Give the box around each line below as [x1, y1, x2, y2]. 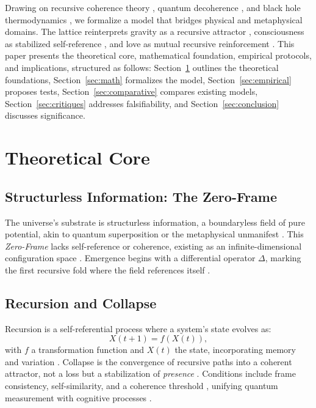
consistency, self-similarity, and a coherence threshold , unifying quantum [5, 379, 278, 392]
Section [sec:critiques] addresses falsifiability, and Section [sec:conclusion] [5, 97, 279, 109]
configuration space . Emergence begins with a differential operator [5, 251, 256, 264]
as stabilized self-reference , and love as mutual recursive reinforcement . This [5, 37, 295, 50]
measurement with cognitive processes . [5, 391, 152, 404]
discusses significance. [5, 109, 85, 122]
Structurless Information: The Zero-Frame [5, 187, 277, 206]
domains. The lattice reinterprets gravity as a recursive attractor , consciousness [5, 25, 304, 38]
